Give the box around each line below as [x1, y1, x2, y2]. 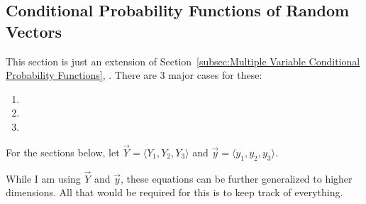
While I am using [6, 171, 81, 186]
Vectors [6, 20, 62, 42]
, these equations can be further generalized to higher [120, 171, 353, 186]
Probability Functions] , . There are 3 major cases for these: [6, 68, 262, 82]
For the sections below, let [6, 144, 120, 159]
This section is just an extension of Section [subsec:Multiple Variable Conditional [6, 53, 360, 68]
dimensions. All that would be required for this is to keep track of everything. [6, 185, 343, 200]
